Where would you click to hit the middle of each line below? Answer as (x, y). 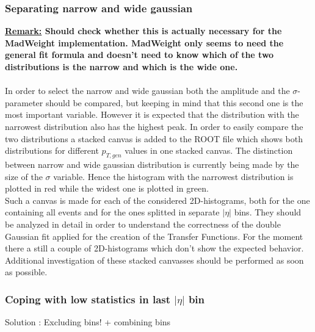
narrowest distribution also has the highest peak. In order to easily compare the (154, 126)
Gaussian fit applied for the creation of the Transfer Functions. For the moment (154, 236)
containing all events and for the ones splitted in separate (112, 212)
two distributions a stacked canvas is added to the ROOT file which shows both (154, 138)
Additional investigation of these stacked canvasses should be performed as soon (154, 260)
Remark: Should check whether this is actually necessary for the (143, 31)
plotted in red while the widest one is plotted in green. (107, 188)
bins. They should (268, 212)
